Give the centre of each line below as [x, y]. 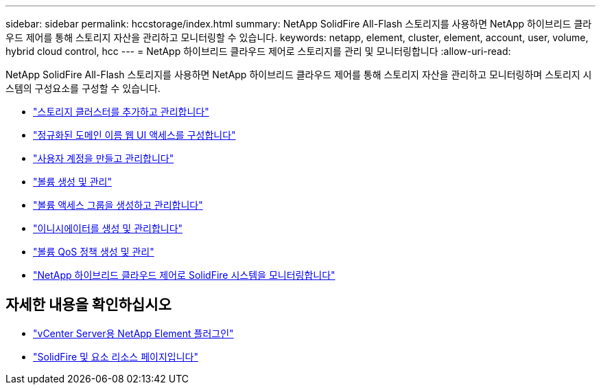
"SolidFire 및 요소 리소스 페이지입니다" [116, 356]
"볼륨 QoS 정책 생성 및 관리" [94, 252]
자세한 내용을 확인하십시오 [89, 305]
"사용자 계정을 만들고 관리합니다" [104, 158]
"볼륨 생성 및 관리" [73, 182]
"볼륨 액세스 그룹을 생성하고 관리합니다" [118, 205]
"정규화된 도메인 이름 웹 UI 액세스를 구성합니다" [134, 135]
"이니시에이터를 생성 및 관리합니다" [108, 228]
